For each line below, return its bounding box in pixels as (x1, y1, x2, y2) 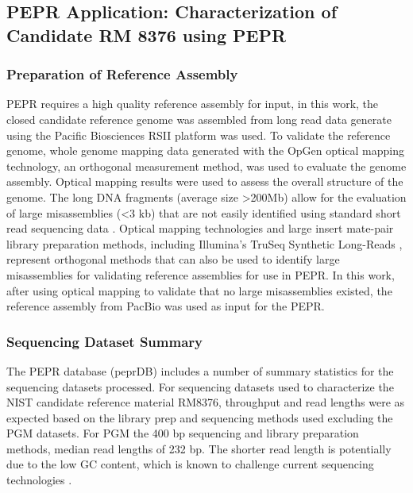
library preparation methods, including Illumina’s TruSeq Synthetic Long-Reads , (6, 235, 403, 252)
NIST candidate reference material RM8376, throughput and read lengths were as (6, 394, 405, 410)
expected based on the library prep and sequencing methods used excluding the (6, 409, 393, 426)
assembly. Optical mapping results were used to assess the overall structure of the (6, 173, 403, 190)
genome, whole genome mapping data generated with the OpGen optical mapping (6, 142, 405, 159)
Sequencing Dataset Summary (6, 331, 203, 351)
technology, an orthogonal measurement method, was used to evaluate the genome (6, 157, 407, 174)
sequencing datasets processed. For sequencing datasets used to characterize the (6, 378, 394, 395)
